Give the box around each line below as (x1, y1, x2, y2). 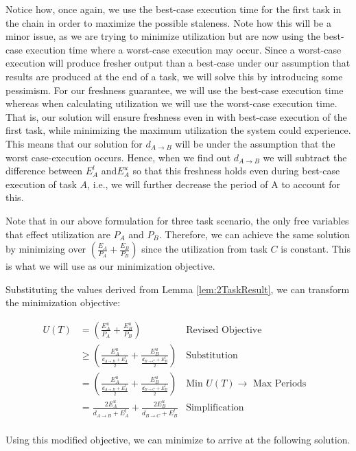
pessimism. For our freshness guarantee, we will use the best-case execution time (5, 82, 344, 97)
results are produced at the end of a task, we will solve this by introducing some (5, 69, 343, 83)
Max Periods (252, 378, 307, 389)
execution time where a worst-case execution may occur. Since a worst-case (25, 42, 342, 56)
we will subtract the (263, 150, 347, 164)
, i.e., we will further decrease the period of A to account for (87, 176, 341, 191)
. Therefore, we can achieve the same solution (158, 227, 351, 241)
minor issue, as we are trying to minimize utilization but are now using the (5, 29, 320, 43)
